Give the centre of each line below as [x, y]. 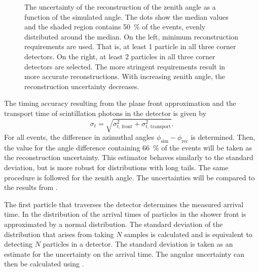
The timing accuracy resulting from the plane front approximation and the [120, 103]
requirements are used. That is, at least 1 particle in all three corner [130, 46]
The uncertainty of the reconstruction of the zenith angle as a [120, 7]
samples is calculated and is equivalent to [188, 234]
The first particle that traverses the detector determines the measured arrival [124, 204]
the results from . [31, 187]
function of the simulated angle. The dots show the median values [126, 16]
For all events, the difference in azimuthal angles [79, 137]
